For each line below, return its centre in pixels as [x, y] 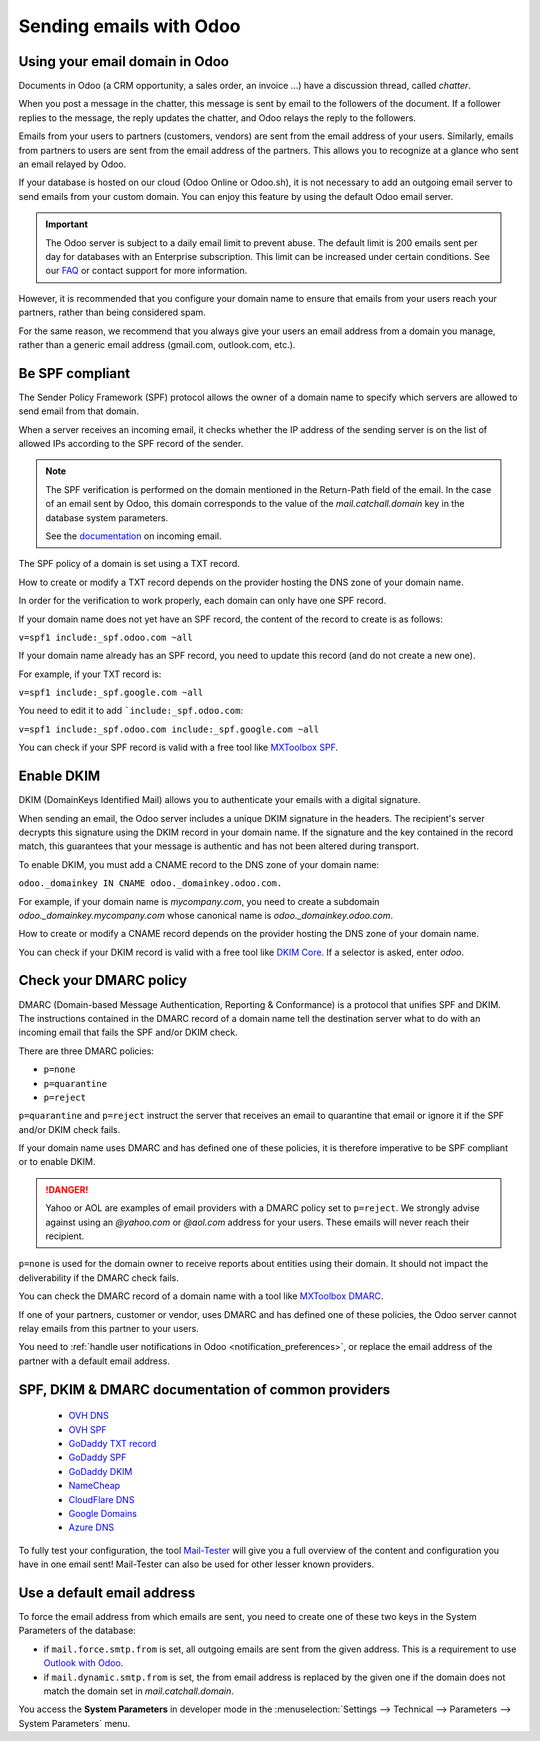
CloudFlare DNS [101, 1499]
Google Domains [102, 1513]
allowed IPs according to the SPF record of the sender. [131, 443]
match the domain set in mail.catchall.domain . [139, 1691]
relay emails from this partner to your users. [108, 1328]
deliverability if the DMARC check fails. [98, 1277]
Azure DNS [91, 1527]
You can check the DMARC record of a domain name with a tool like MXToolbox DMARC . [201, 1296]
